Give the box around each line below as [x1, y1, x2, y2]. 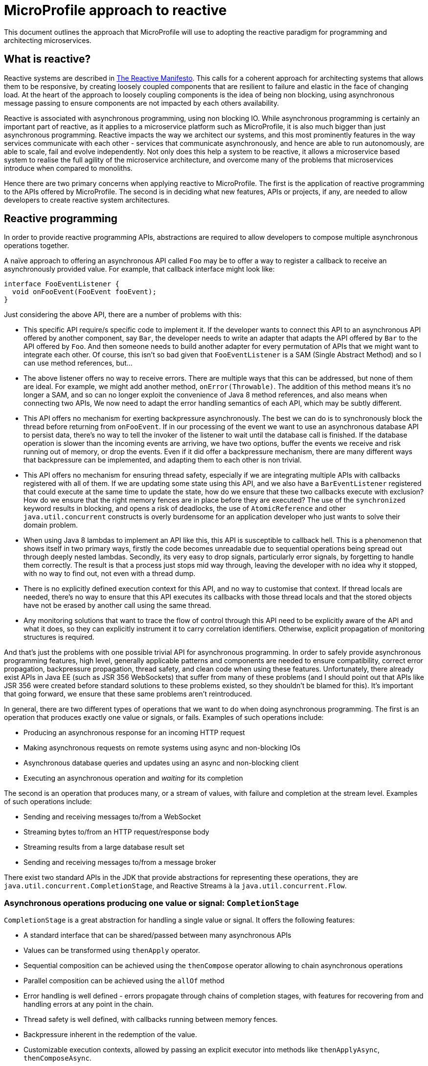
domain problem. [23, 521, 78, 530]
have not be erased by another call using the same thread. [23, 601, 211, 610]
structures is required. [23, 633, 94, 642]
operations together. [4, 241, 69, 250]
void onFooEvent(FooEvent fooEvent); [12, 288, 157, 296]
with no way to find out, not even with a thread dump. [23, 569, 196, 578]
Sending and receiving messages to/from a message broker [23, 858, 216, 867]
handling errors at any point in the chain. [23, 1000, 154, 1009]
